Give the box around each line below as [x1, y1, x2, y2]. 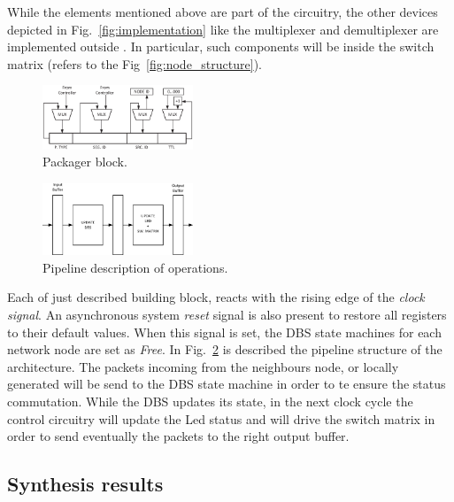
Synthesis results [7, 470, 164, 498]
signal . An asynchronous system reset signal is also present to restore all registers [7, 305, 447, 323]
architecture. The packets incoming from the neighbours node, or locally [7, 357, 399, 375]
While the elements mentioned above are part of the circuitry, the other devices [7, 3, 438, 20]
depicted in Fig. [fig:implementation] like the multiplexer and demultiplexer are [7, 19, 439, 38]
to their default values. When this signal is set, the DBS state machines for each [7, 322, 442, 341]
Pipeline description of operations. [42, 258, 228, 276]
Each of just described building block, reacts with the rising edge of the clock [7, 288, 425, 306]
